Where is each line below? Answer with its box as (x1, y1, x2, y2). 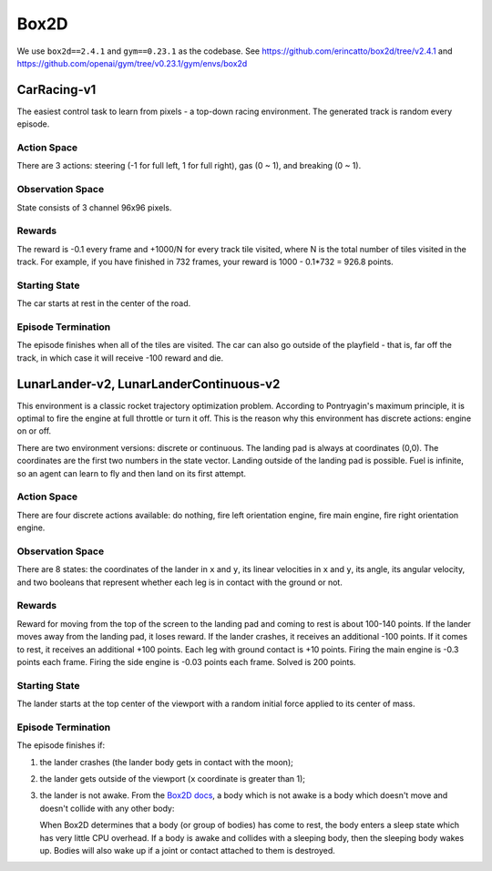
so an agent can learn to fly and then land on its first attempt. (16, 467, 246, 478)
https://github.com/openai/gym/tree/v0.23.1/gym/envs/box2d (16, 57, 248, 68)
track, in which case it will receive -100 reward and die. (16, 352, 224, 364)
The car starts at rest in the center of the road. (16, 298, 191, 309)
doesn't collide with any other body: (39, 803, 175, 814)
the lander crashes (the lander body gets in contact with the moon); (39, 756, 293, 767)
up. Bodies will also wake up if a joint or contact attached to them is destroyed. (39, 845, 336, 856)
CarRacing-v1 (16, 82, 97, 97)
